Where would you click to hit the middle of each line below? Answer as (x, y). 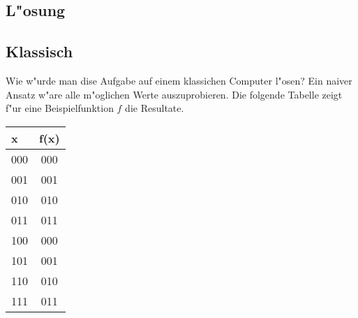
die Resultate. (155, 108)
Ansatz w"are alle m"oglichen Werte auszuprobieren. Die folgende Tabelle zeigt (174, 94)
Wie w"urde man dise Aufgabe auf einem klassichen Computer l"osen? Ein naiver (179, 80)
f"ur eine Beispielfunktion (60, 108)
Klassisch (39, 51)
